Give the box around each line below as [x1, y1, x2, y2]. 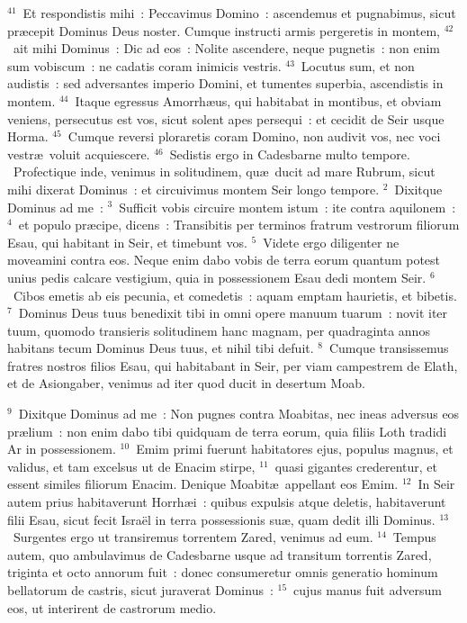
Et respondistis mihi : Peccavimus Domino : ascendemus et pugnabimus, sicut [22, 4, 456, 22]
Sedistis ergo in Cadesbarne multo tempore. [169, 144, 410, 163]
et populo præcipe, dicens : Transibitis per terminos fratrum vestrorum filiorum [18, 215, 460, 234]
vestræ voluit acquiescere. [7, 144, 150, 163]
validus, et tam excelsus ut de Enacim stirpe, [7, 456, 256, 475]
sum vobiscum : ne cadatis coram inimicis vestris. [7, 56, 282, 75]
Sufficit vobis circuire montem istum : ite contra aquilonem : [119, 197, 456, 216]
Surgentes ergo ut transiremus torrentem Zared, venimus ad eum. [13, 528, 373, 546]
